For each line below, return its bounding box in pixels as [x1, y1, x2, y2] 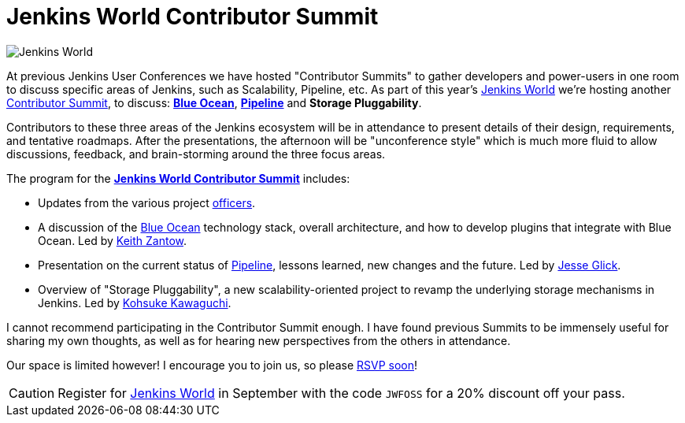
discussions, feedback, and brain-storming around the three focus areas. [6, 147, 386, 161]
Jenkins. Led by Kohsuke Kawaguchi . [38, 295, 231, 310]
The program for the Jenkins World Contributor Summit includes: [6, 171, 350, 185]
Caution [9, 384, 55, 401]
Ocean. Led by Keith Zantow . [38, 233, 187, 247]
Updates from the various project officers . [38, 195, 256, 210]
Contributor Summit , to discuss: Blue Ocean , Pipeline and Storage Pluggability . [6, 95, 422, 109]
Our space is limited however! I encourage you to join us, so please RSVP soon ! [6, 358, 417, 372]
